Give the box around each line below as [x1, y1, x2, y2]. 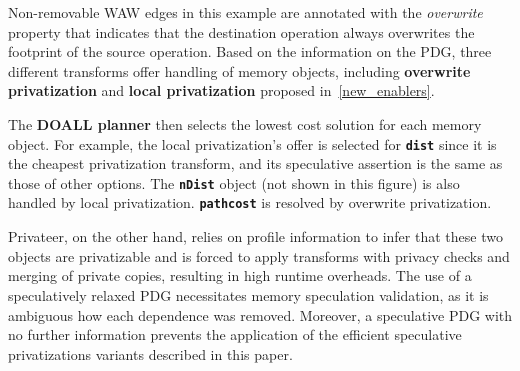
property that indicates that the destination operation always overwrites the [8, 21, 475, 42]
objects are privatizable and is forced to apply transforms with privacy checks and [8, 245, 510, 266]
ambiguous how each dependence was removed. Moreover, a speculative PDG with [8, 304, 513, 325]
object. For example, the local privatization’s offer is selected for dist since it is [8, 133, 497, 154]
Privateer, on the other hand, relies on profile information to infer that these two [8, 226, 503, 247]
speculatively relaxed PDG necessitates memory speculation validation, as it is [8, 284, 489, 305]
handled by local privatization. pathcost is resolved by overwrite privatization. [8, 192, 492, 213]
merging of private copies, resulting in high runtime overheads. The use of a [8, 265, 472, 286]
